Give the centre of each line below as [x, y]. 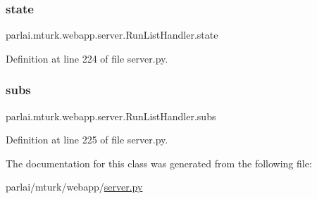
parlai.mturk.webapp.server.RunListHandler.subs [111, 116]
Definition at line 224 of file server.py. [87, 58]
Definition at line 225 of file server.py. [87, 140]
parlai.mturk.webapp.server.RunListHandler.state [112, 35]
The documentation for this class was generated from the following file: [159, 163]
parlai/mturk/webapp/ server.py [74, 187]
